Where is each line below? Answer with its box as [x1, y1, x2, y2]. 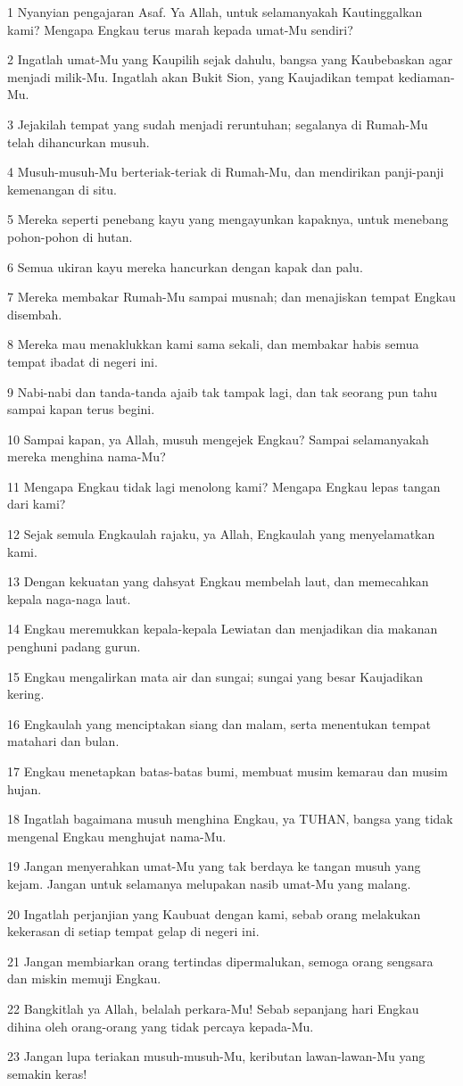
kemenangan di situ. [7, 179, 117, 198]
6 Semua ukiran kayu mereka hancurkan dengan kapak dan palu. [7, 257, 363, 276]
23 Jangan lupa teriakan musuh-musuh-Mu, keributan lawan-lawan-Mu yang [7, 1047, 426, 1065]
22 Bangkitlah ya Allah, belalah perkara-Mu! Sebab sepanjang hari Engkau [7, 999, 419, 1017]
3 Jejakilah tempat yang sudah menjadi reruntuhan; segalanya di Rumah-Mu [7, 114, 428, 133]
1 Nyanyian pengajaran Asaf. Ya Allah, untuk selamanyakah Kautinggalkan [7, 3, 423, 21]
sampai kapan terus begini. [7, 400, 155, 419]
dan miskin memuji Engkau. [7, 969, 161, 988]
